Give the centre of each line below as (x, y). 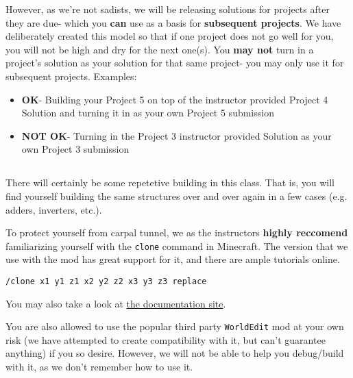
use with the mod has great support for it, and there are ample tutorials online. (173, 259)
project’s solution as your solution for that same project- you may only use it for (175, 63)
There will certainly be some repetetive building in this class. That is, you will (170, 182)
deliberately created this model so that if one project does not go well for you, (170, 36)
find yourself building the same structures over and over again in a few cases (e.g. (176, 196)
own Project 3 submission (75, 149)
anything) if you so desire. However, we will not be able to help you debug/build (175, 353)
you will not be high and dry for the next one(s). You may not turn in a (160, 49)
